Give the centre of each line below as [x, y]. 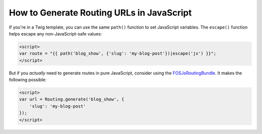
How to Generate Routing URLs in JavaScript [100, 13]
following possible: [28, 80]
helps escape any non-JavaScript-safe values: [55, 33]
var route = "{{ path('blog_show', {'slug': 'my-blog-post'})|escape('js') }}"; [118, 54]
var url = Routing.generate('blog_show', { [72, 99]
